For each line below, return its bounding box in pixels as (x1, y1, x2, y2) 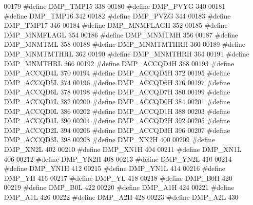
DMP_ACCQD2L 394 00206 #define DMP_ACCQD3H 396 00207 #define (4, 125, 230, 135)
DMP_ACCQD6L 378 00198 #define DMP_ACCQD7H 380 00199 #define (4, 87, 230, 97)
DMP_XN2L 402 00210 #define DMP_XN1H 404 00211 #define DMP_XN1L (4, 144, 241, 154)
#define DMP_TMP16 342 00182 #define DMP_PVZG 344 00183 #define (4, 10, 231, 20)
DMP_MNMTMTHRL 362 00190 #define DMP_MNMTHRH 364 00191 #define (4, 48, 250, 58)
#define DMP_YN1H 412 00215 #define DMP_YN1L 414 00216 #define (4, 163, 226, 173)
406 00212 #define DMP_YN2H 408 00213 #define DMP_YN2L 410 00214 (4, 153, 232, 164)
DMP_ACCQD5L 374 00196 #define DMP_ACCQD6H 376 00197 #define (4, 77, 230, 87)
